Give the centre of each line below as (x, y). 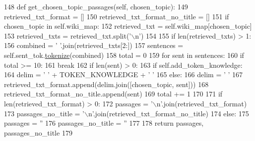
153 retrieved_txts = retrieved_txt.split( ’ (68, 35)
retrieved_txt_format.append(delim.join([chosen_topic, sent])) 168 (106, 84)
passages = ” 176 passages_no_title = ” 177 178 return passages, (104, 123)
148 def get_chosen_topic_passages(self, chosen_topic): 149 (96, 6)
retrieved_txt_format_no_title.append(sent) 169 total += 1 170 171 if (113, 94)
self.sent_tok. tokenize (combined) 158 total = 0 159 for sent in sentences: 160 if (124, 55)
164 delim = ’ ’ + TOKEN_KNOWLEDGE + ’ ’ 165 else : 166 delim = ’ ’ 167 (124, 74)
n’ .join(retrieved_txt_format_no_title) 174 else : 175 (168, 113)
